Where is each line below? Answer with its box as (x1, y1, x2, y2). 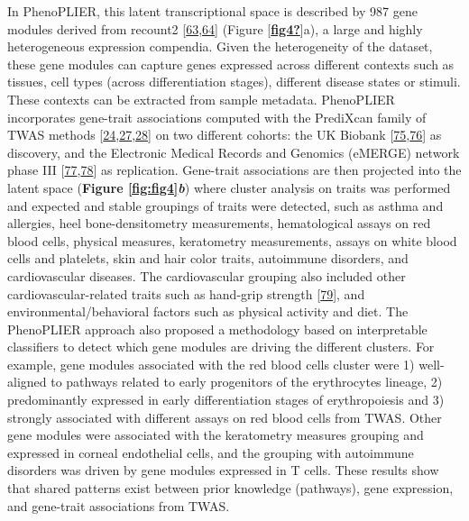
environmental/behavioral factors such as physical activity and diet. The (7, 302, 409, 321)
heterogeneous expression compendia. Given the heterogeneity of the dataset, (7, 37, 433, 56)
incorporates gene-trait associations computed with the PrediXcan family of (7, 107, 427, 126)
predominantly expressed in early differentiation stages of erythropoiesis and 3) (7, 390, 445, 409)
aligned (7, 372, 47, 391)
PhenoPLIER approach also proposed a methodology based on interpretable (7, 319, 428, 338)
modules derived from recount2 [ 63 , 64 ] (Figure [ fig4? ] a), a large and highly (7, 19, 423, 38)
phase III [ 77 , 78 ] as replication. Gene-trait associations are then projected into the (7, 160, 462, 179)
